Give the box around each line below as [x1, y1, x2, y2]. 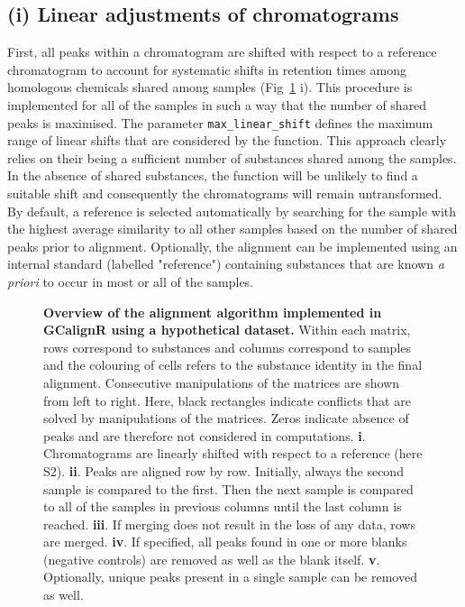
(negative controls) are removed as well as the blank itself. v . [43, 549, 380, 568]
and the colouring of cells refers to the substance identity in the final [43, 355, 423, 374]
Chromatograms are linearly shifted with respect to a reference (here [43, 444, 423, 463]
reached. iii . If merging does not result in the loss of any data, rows [43, 514, 415, 533]
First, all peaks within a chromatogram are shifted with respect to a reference [7, 42, 437, 61]
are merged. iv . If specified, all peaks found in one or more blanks [43, 532, 407, 551]
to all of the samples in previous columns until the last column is [43, 497, 402, 516]
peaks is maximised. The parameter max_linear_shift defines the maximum [7, 113, 433, 132]
